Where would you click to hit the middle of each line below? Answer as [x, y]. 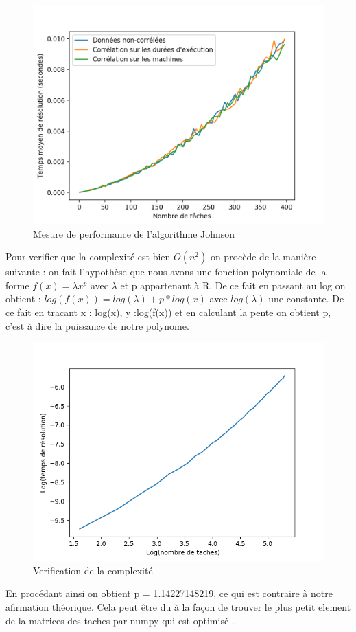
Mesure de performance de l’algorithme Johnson [134, 233]
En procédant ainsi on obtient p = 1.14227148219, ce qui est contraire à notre [169, 593]
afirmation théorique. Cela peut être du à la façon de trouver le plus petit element [178, 606]
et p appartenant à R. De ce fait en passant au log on [233, 285]
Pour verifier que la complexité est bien [88, 257]
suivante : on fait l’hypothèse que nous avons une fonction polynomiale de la [166, 272]
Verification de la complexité [93, 570]
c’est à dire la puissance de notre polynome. [97, 325]
